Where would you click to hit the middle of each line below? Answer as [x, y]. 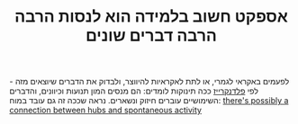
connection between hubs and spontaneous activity [106, 111]
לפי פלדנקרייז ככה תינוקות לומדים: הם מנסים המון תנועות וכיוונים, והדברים [134, 91]
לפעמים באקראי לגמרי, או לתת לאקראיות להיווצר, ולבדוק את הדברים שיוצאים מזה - [149, 82]
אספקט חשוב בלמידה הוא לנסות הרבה [151, 17]
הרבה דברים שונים [151, 35]
